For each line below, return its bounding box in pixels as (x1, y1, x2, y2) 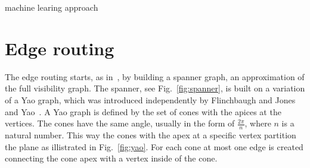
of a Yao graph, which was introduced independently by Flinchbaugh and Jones (5, 93, 296, 106)
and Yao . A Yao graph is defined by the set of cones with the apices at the (5, 105, 281, 118)
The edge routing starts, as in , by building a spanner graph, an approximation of (5, 70, 305, 83)
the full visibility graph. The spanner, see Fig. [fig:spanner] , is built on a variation (5, 82, 305, 94)
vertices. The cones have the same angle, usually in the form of (5, 117, 235, 129)
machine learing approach (5, 1, 98, 13)
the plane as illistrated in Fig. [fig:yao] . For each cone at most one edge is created (5, 140, 303, 153)
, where (244, 117, 271, 129)
